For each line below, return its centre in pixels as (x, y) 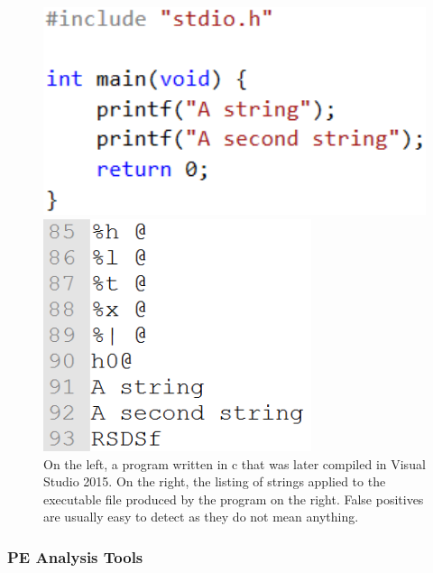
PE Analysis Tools (75, 556)
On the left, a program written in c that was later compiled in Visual (235, 463)
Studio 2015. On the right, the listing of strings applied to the (215, 481)
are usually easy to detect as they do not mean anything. (201, 517)
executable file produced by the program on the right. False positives (234, 499)
